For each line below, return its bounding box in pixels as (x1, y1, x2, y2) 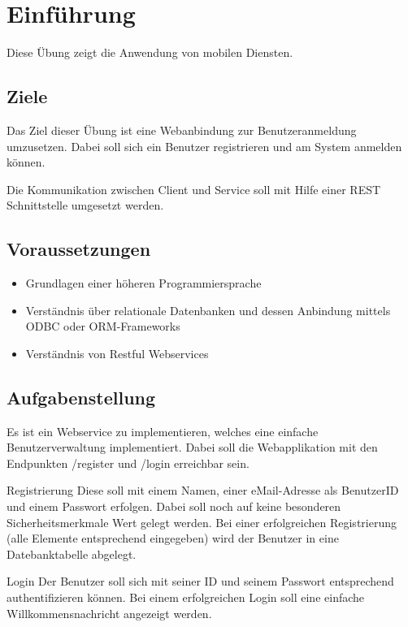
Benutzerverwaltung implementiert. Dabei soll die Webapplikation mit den (7, 439, 378, 456)
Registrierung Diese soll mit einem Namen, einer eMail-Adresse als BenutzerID (7, 482, 399, 499)
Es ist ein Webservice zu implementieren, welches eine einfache (7, 422, 319, 439)
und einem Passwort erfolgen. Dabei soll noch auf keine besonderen (7, 498, 341, 515)
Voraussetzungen (7, 236, 151, 262)
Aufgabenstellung (7, 384, 156, 409)
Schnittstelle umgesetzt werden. (7, 197, 164, 214)
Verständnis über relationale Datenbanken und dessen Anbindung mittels (25, 301, 391, 318)
